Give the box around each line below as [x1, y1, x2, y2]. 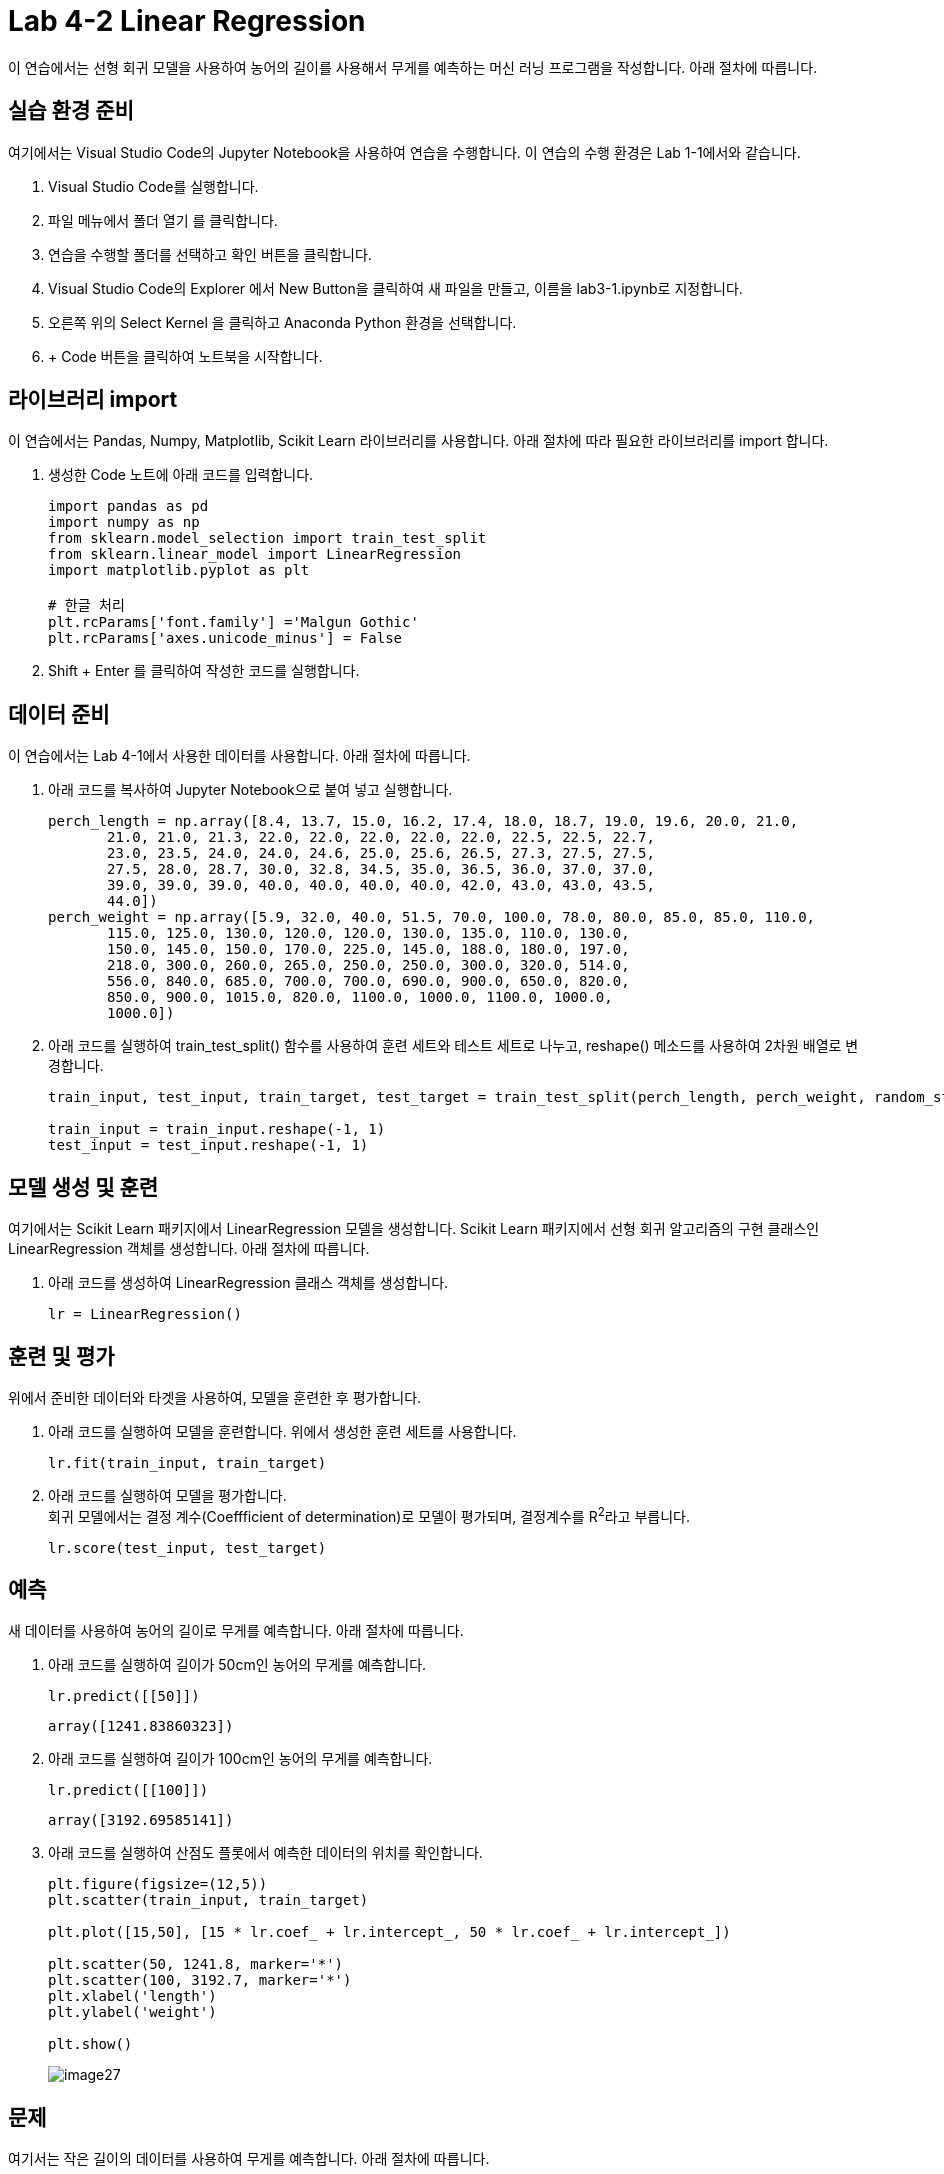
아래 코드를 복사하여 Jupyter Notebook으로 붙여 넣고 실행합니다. [48, 781, 453, 799]
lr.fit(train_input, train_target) [48, 1454, 327, 1471]
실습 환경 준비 [8, 98, 134, 124]
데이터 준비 [8, 701, 110, 727]
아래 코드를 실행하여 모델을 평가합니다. [48, 1486, 287, 1504]
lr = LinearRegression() [48, 1306, 242, 1323]
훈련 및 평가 [8, 1343, 115, 1369]
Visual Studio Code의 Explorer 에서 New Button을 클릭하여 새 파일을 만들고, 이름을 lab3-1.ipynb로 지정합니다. [48, 279, 743, 297]
